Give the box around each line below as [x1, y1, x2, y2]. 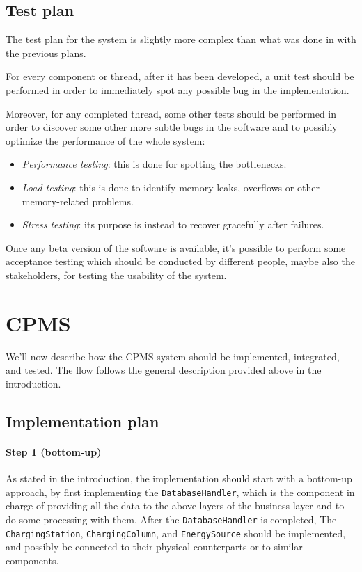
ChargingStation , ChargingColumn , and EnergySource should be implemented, [6, 525, 346, 540]
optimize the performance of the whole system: [6, 133, 205, 148]
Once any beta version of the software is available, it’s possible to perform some [6, 240, 346, 255]
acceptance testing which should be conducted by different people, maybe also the [6, 254, 355, 269]
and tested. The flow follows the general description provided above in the [6, 363, 322, 377]
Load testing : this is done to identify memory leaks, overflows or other [22, 180, 320, 194]
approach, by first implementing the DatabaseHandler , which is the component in [6, 484, 355, 499]
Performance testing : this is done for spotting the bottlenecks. [22, 157, 287, 171]
